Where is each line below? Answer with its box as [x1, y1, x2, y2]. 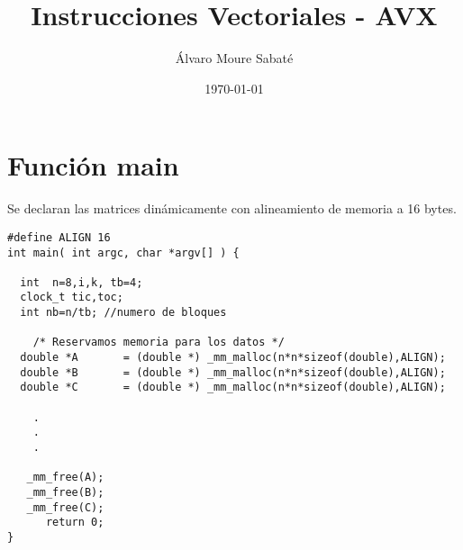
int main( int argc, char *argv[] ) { [7, 246, 240, 259]
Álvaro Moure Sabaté [175, 49, 294, 68]
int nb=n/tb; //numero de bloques [20, 306, 227, 320]
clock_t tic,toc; [20, 291, 123, 304]
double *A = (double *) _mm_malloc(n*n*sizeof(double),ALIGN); [20, 351, 446, 365]
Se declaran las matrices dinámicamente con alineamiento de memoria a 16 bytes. [7, 199, 457, 218]
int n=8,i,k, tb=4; [20, 275, 143, 289]
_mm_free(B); [26, 486, 104, 499]
